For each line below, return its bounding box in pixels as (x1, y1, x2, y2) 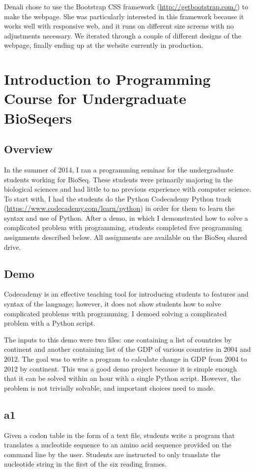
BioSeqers (4, 107, 72, 128)
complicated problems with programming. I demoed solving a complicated (4, 308, 227, 318)
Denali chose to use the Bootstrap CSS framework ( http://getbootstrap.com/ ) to (4, 1, 249, 11)
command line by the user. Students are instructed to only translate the (4, 449, 221, 459)
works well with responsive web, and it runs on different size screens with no (4, 21, 234, 31)
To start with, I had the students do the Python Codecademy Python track (4, 193, 231, 203)
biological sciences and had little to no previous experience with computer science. (4, 184, 252, 194)
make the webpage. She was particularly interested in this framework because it (4, 11, 244, 21)
